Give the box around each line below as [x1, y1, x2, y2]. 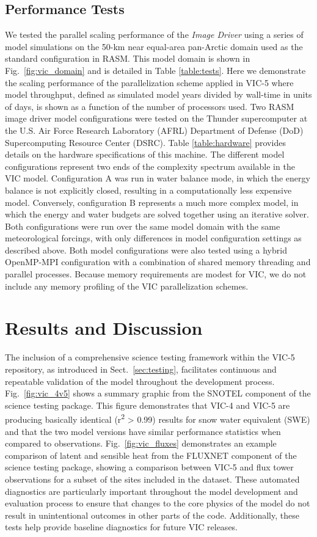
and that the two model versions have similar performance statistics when [5, 425, 281, 437]
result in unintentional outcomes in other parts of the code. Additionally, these [5, 508, 299, 521]
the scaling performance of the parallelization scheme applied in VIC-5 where [5, 76, 294, 89]
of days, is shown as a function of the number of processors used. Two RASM [5, 100, 294, 112]
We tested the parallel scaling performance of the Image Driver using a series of [5, 28, 304, 41]
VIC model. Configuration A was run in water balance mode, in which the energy [5, 172, 310, 184]
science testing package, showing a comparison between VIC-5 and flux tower [5, 461, 294, 473]
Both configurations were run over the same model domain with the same [5, 219, 280, 232]
